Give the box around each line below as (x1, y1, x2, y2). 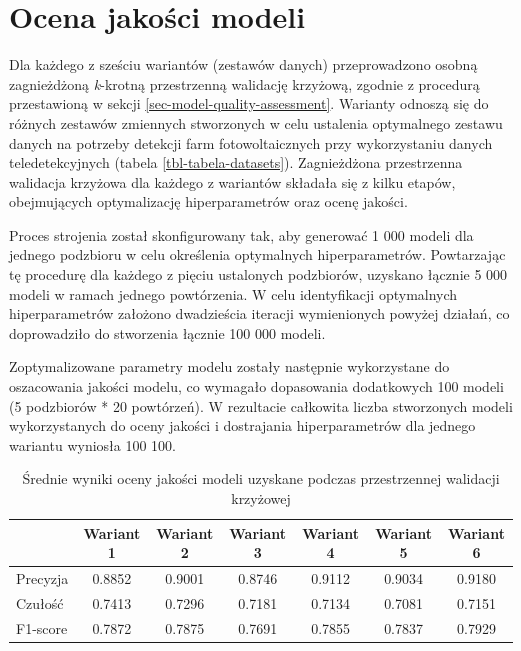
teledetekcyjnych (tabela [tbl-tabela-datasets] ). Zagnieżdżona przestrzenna (9, 152, 463, 173)
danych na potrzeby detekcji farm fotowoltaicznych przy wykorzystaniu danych (9, 132, 493, 153)
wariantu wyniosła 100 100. (9, 434, 176, 455)
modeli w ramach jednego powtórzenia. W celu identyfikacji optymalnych (9, 283, 458, 304)
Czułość (16, 592, 64, 613)
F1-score (16, 617, 68, 638)
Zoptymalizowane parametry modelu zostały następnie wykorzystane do (9, 356, 450, 377)
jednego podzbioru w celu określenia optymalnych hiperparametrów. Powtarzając (9, 244, 506, 265)
